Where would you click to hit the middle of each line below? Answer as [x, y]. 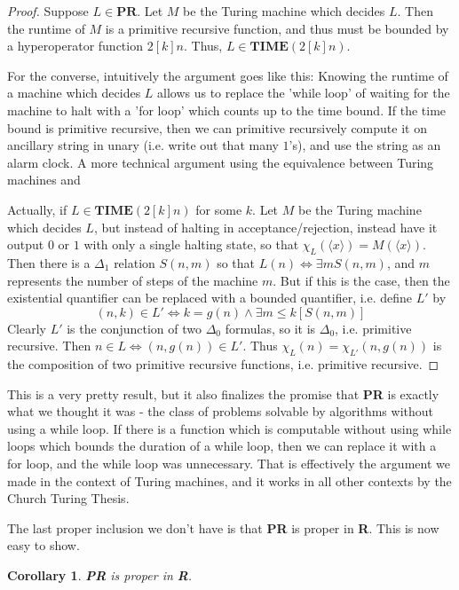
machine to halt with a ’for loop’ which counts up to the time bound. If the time [227, 110]
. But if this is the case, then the [361, 280]
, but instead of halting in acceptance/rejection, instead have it [265, 227]
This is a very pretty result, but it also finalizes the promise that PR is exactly [223, 393]
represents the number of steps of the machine [133, 280]
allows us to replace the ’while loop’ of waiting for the [304, 93]
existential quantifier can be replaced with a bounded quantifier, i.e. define [210, 298]
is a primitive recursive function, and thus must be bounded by [277, 28]
